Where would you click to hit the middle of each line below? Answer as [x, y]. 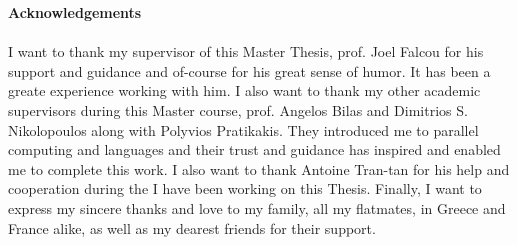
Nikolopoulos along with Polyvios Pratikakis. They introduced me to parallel [243, 129]
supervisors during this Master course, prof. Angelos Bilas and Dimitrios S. [238, 109]
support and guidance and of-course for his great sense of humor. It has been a [249, 70]
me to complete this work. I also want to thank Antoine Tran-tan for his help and [259, 168]
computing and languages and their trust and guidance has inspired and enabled [254, 149]
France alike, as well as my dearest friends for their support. [192, 227]
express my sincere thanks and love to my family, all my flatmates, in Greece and [257, 207]
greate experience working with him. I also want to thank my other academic [244, 90]
